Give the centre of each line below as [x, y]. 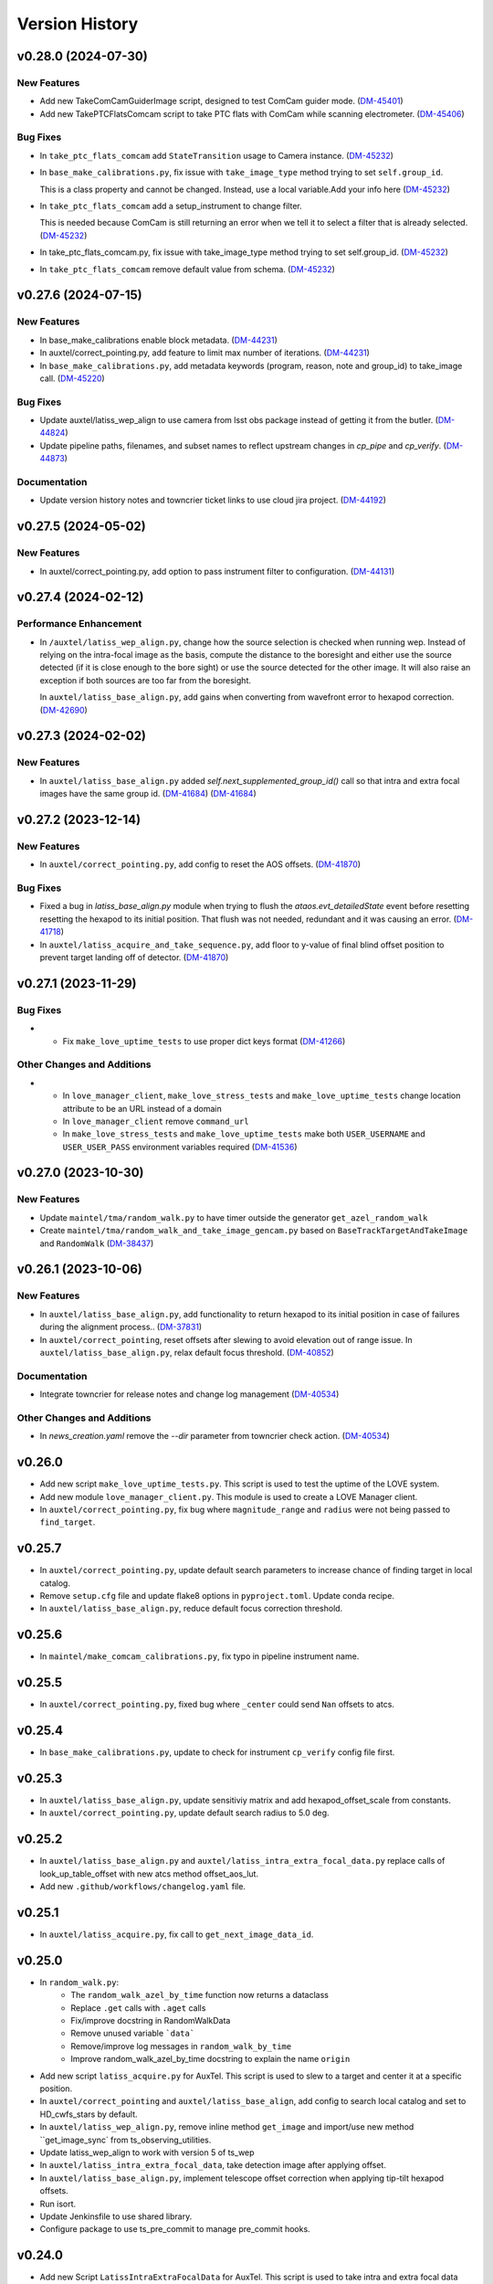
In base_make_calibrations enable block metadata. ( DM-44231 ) [159, 340]
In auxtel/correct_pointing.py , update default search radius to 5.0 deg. [184, 1813]
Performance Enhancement [79, 624]
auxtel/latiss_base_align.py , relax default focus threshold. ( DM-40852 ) [187, 1352]
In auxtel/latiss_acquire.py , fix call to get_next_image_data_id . [177, 1934]
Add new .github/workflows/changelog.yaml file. [143, 1887]
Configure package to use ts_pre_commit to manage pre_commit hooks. [175, 2229]
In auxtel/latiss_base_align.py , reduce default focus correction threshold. [191, 1609]
